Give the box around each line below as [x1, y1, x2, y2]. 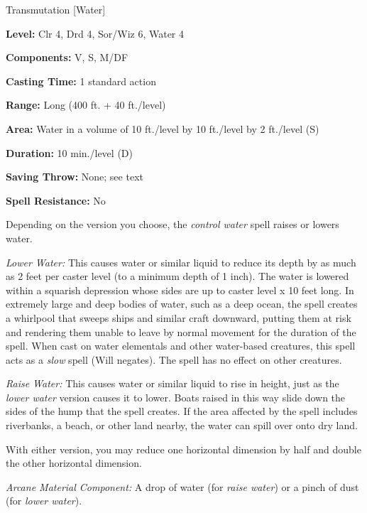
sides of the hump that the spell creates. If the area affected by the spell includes [6, 404, 358, 418]
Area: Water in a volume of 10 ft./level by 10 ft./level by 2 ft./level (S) [6, 121, 319, 136]
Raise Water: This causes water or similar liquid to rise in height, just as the [6, 376, 339, 391]
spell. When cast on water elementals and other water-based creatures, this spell [6, 338, 356, 353]
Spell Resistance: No [6, 193, 106, 207]
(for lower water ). [6, 493, 82, 508]
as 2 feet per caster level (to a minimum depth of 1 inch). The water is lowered [6, 269, 349, 283]
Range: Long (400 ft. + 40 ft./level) [6, 97, 166, 112]
